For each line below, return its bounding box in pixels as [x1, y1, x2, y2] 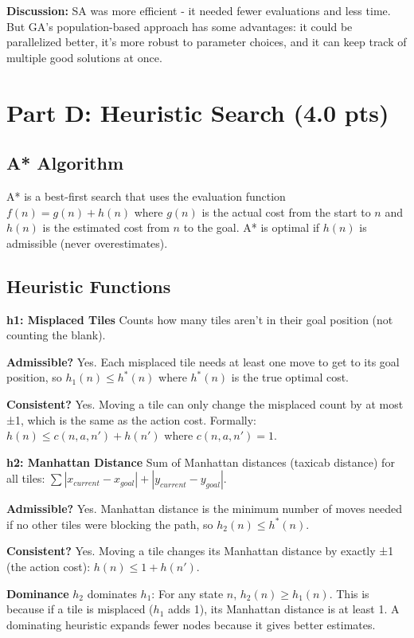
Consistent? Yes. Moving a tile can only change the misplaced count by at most [6, 395, 404, 412]
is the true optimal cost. [231, 369, 350, 386]
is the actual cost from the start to [201, 203, 371, 220]
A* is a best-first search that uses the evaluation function [6, 187, 286, 204]
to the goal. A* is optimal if [183, 219, 320, 236]
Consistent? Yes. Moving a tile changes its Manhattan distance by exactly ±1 [6, 542, 394, 559]
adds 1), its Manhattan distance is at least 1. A [167, 601, 400, 617]
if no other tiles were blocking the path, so [6, 515, 213, 532]
